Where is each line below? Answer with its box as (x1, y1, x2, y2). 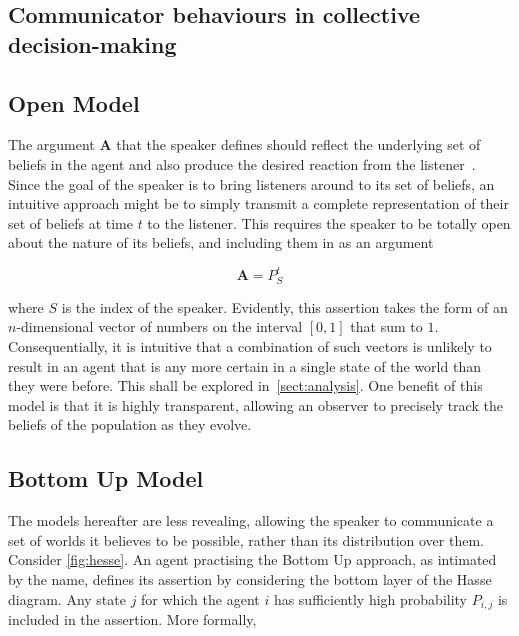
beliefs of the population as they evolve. (8, 414, 252, 435)
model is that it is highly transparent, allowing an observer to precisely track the (8, 394, 503, 415)
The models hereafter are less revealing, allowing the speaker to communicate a (8, 510, 494, 531)
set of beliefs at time (8, 212, 133, 233)
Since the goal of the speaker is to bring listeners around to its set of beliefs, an (8, 173, 495, 194)
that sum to (350, 316, 423, 337)
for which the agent (141, 588, 260, 609)
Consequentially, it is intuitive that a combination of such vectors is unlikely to (8, 336, 492, 357)
